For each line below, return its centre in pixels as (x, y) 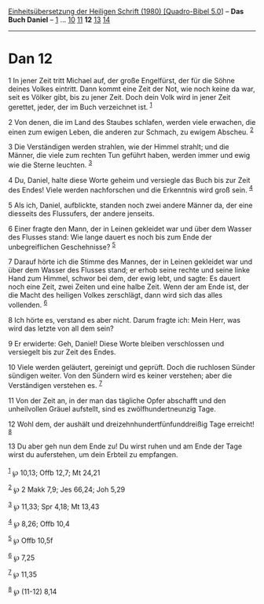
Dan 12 (31, 59)
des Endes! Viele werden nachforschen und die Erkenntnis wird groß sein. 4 (131, 189)
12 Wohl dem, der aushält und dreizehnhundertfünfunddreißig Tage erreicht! (132, 424)
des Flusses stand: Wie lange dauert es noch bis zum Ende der (110, 237)
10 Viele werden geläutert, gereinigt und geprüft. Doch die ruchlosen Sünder (132, 367)
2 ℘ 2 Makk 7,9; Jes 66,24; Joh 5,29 (67, 489)
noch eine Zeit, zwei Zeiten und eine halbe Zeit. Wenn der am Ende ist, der (128, 287)
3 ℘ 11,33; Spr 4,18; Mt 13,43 (54, 506)
